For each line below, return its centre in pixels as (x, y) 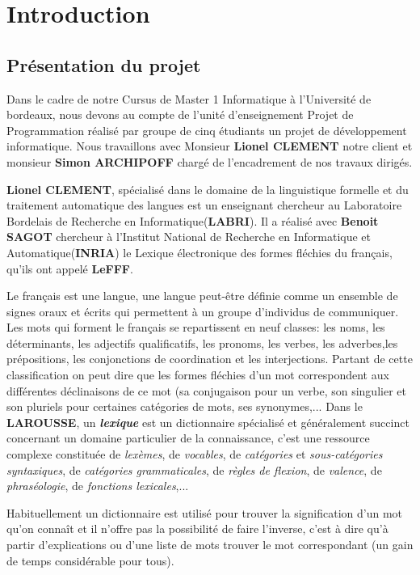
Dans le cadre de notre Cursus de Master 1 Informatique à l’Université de (189, 98)
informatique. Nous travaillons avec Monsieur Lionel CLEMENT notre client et (210, 146)
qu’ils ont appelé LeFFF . (70, 268)
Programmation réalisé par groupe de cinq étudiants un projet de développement (207, 130)
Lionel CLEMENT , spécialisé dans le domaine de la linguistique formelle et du (208, 189)
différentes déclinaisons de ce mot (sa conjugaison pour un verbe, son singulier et (206, 390)
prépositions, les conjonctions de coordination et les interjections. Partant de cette (210, 359)
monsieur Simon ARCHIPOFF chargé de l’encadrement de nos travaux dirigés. (210, 161)
